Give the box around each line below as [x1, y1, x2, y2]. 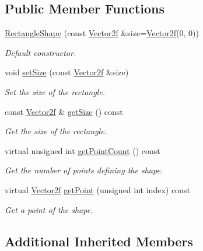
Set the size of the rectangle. [5, 85, 105, 97]
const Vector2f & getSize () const [5, 105, 123, 117]
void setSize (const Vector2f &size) [5, 66, 129, 78]
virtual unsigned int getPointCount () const [5, 144, 160, 156]
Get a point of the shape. [5, 203, 93, 215]
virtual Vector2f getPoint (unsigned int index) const [5, 183, 190, 196]
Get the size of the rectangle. [5, 125, 107, 137]
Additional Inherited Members [5, 232, 193, 250]
